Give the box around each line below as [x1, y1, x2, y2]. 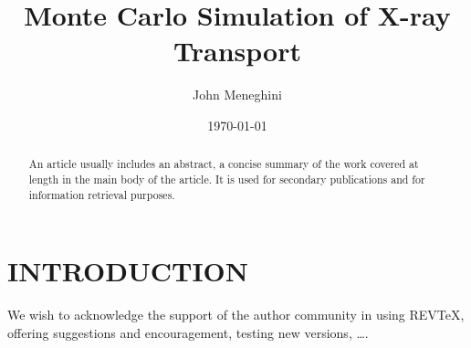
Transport [173, 32, 301, 69]
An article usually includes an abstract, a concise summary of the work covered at [28, 156, 419, 172]
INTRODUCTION [7, 252, 249, 290]
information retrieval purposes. [28, 186, 175, 202]
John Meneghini [193, 85, 282, 104]
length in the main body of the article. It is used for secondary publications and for [28, 171, 425, 186]
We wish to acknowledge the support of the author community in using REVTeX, [7, 305, 465, 324]
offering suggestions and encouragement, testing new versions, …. [7, 322, 369, 342]
